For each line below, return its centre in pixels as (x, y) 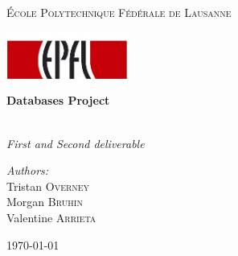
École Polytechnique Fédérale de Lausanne (119, 12)
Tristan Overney (48, 186)
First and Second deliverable (76, 143)
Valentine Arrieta (51, 217)
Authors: (28, 170)
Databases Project (58, 100)
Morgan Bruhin (45, 202)
